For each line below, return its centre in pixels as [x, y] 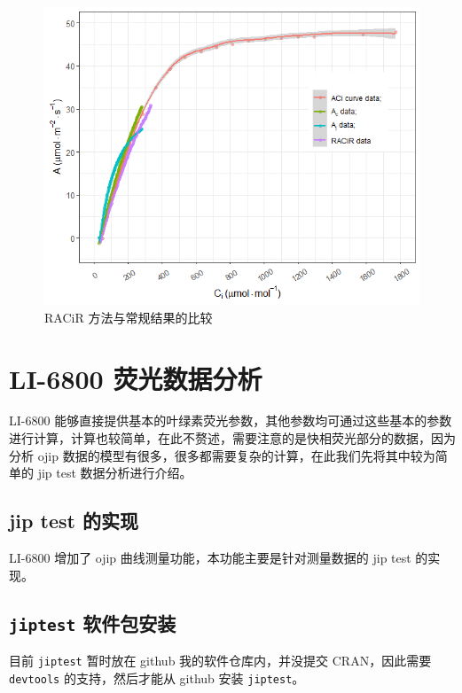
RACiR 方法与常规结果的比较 [129, 317]
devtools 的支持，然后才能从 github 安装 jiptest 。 [157, 677]
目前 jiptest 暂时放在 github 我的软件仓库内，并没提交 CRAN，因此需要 [220, 660]
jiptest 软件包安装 [93, 623]
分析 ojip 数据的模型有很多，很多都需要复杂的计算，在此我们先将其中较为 [222, 455]
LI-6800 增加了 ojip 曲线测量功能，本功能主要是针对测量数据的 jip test [210, 558]
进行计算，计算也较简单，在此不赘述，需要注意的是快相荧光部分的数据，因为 [232, 438]
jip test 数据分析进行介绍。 [115, 473]
